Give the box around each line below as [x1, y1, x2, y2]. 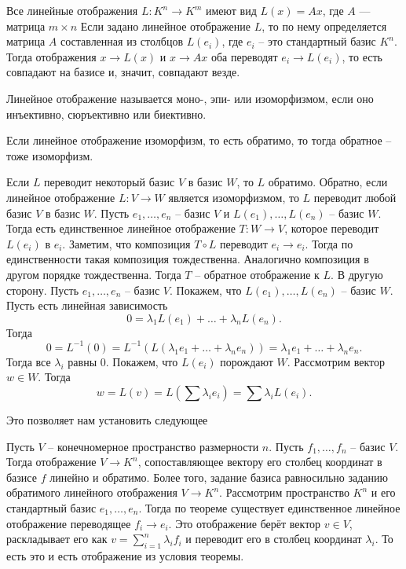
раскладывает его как [6, 530, 108, 547]
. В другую [331, 266, 383, 282]
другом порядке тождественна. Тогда [6, 266, 181, 282]
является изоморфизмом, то [168, 189, 299, 205]
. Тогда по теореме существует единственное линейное [138, 499, 401, 516]
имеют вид [205, 2, 257, 18]
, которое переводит [284, 220, 379, 237]
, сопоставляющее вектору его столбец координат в [137, 453, 382, 470]
